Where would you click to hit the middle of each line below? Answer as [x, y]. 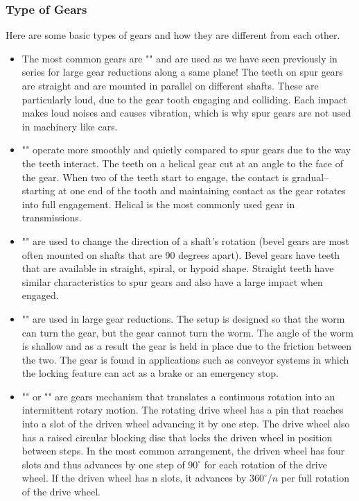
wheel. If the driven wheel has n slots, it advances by [134, 478]
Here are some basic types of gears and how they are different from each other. [173, 35]
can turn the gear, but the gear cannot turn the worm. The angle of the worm [187, 332]
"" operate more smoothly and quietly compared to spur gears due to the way [186, 150]
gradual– [310, 177]
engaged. [40, 295]
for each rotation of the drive [265, 464]
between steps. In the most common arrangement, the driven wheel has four [183, 451]
